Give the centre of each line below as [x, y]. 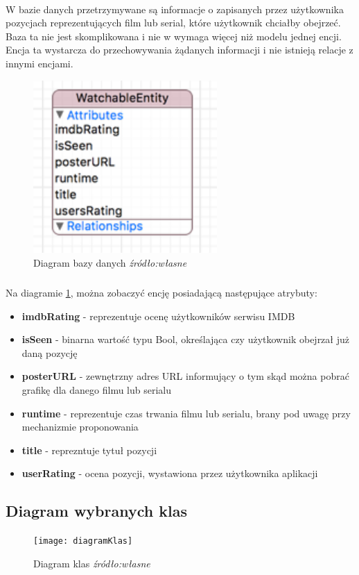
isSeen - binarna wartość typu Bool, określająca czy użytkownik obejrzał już [185, 339]
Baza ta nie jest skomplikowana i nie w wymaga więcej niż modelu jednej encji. [174, 36]
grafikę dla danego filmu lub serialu [97, 389]
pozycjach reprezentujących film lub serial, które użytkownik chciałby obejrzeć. [173, 23]
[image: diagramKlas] [83, 541]
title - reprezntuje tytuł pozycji [89, 450]
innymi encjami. [40, 63]
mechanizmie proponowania [80, 427]
